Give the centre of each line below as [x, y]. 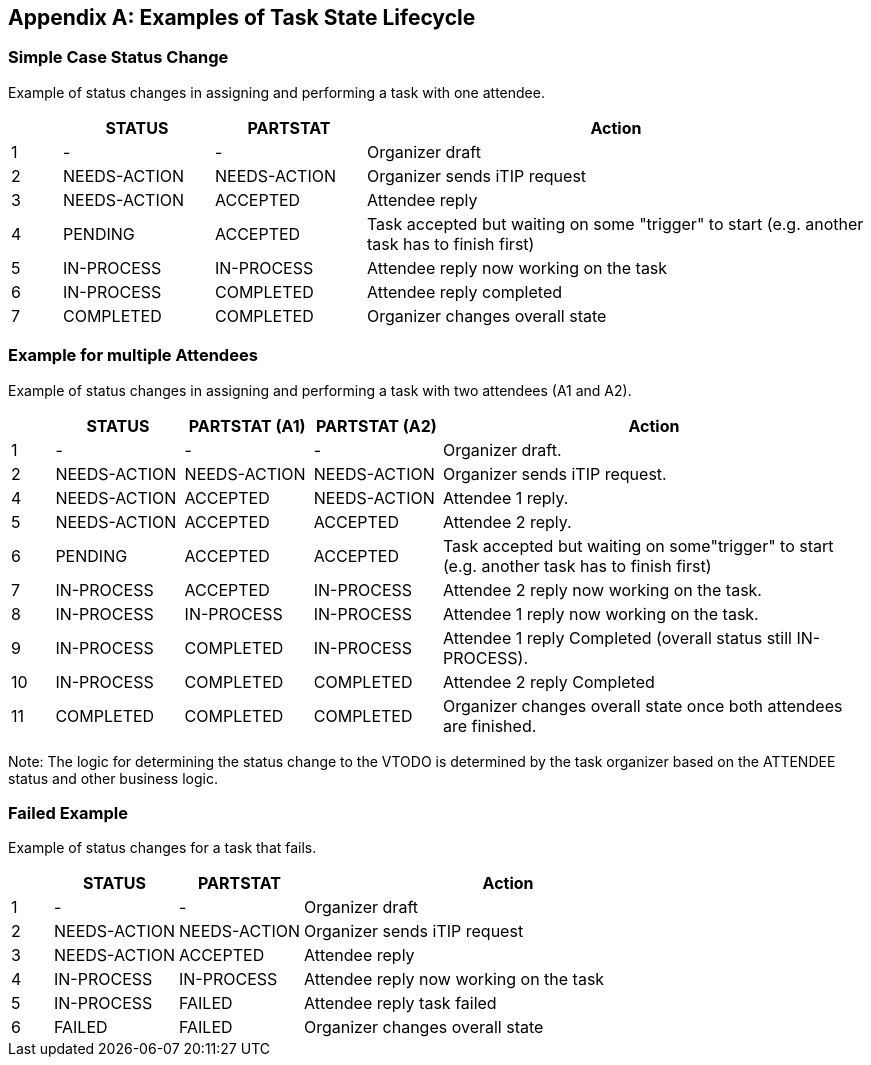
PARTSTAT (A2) [376, 425]
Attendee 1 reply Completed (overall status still [617, 637]
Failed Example [68, 812]
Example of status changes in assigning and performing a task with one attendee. [276, 92]
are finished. [489, 725]
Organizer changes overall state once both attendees [642, 705]
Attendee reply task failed [400, 1003]
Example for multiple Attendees [133, 355]
